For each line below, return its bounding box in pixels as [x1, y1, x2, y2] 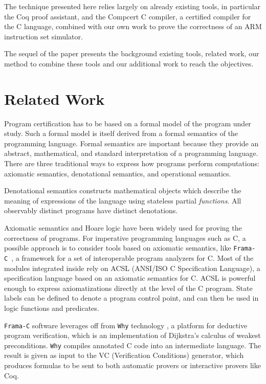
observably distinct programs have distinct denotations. [4, 205, 178, 216]
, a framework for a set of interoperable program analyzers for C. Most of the [11, 252, 254, 263]
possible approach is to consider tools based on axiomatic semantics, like [4, 242, 231, 253]
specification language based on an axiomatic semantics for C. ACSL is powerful [4, 273, 256, 283]
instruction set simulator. [4, 31, 83, 41]
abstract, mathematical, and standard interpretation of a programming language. [4, 148, 258, 159]
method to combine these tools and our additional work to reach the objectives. [4, 58, 254, 69]
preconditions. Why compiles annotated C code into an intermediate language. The [4, 340, 261, 350]
